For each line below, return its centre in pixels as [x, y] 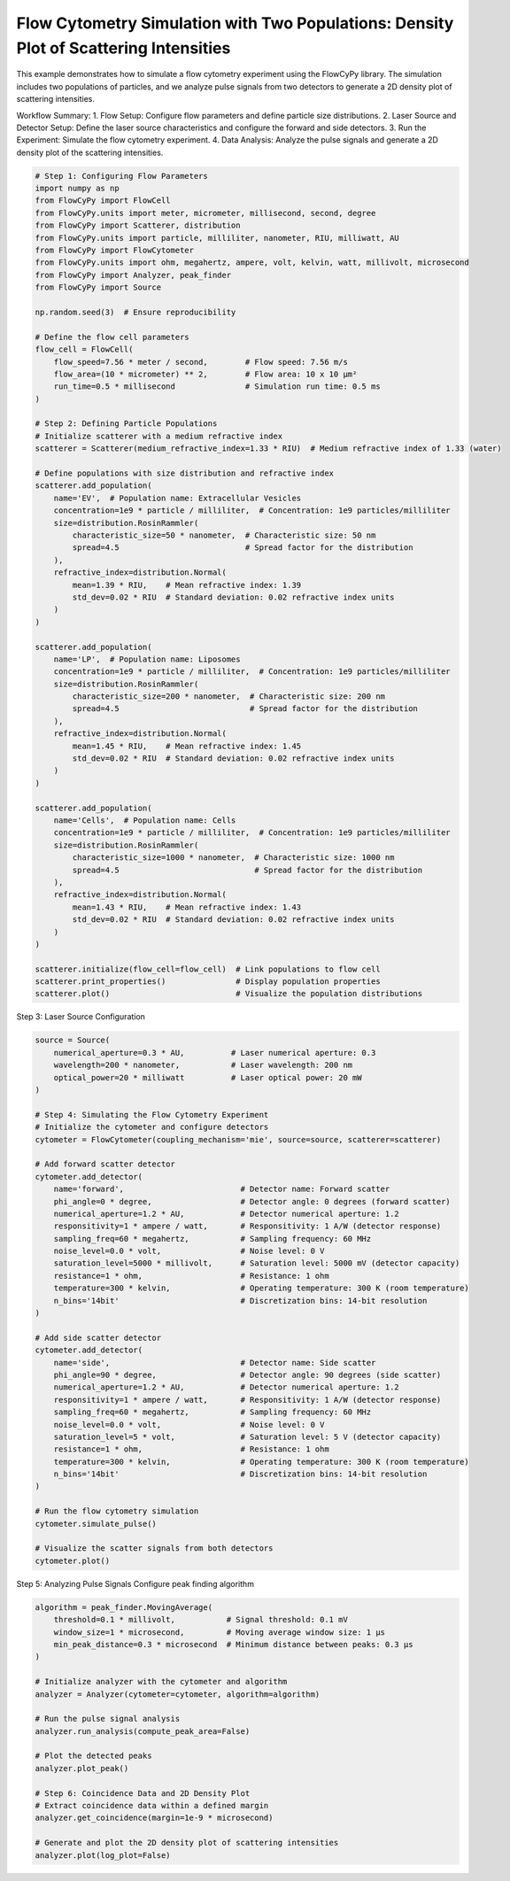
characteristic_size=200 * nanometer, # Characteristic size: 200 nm [228, 697]
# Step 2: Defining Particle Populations [126, 424]
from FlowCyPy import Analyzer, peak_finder [133, 275]
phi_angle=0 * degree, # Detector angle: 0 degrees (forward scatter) [252, 1201]
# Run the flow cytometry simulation [117, 1511]
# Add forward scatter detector [105, 1164]
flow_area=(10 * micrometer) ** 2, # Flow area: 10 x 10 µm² [205, 374]
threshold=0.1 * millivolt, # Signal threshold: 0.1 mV [201, 1620]
